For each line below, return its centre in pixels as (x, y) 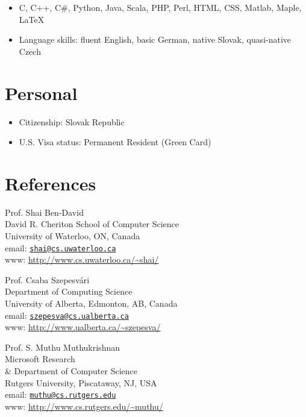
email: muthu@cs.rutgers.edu (61, 394)
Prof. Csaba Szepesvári (47, 279)
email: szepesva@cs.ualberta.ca (67, 315)
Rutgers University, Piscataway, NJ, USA (81, 382)
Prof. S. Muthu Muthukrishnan (62, 347)
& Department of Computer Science (71, 371)
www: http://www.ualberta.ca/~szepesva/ (83, 327)
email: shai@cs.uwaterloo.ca (61, 247)
